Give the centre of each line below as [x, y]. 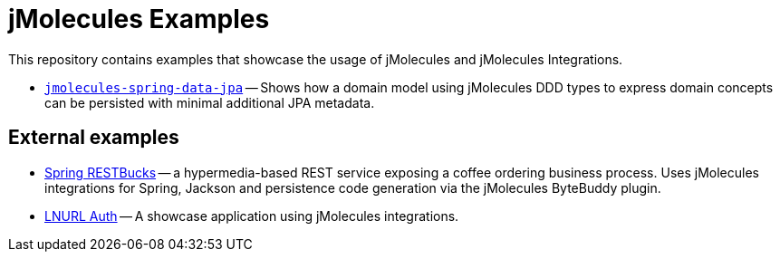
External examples [94, 138]
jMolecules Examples [139, 19]
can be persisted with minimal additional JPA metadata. [210, 102]
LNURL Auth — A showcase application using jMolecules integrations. [252, 216]
